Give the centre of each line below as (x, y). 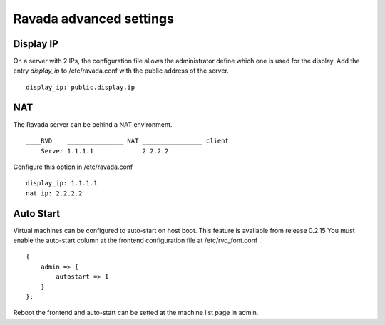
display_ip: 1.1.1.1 (62, 183)
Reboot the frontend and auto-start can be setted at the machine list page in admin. (136, 313)
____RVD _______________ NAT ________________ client (128, 141)
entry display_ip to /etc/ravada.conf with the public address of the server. (121, 71)
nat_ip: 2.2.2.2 (54, 193)
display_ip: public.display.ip (81, 87)
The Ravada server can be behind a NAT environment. (93, 124)
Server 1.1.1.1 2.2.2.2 (104, 151)
